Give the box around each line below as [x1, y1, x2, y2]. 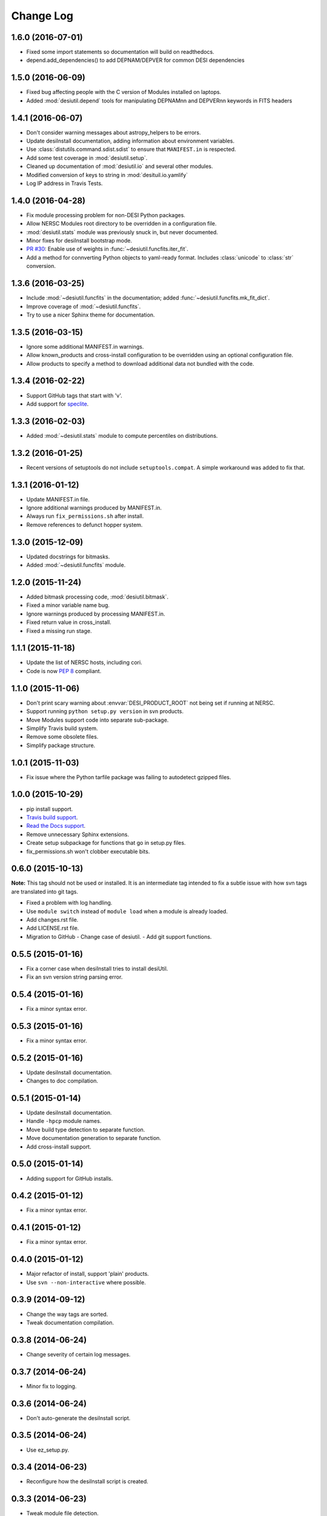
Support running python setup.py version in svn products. [26, 708, 184, 715]
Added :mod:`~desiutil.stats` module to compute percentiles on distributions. [26, 432, 218, 439]
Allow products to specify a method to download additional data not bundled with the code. [26, 360, 254, 367]
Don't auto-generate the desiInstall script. [26, 1414, 131, 1421]
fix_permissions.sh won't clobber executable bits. [26, 848, 150, 855]
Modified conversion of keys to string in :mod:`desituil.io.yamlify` [26, 171, 188, 178]
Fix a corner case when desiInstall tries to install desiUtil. [26, 965, 168, 972]
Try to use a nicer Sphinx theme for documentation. [26, 311, 155, 318]
